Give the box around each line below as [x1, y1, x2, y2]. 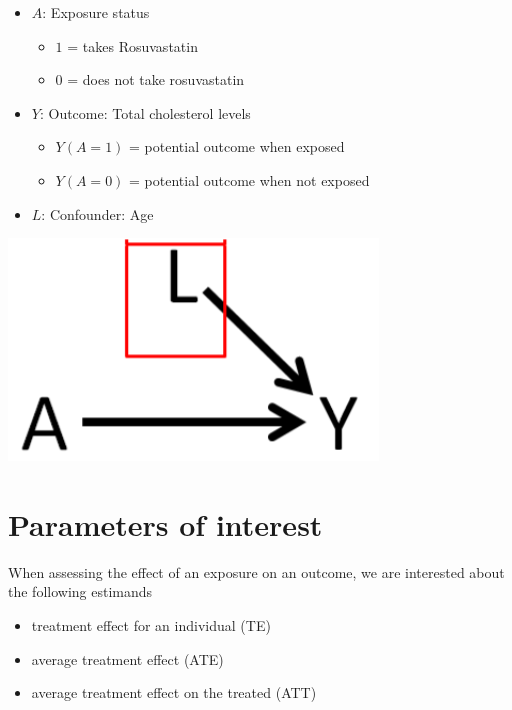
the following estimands [8, 581, 153, 602]
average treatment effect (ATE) [31, 648, 224, 669]
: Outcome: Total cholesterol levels [39, 102, 251, 123]
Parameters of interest [8, 503, 323, 544]
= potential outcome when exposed [129, 136, 345, 157]
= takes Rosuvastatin [67, 35, 198, 56]
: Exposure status [42, 2, 150, 22]
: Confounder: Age [41, 203, 154, 224]
